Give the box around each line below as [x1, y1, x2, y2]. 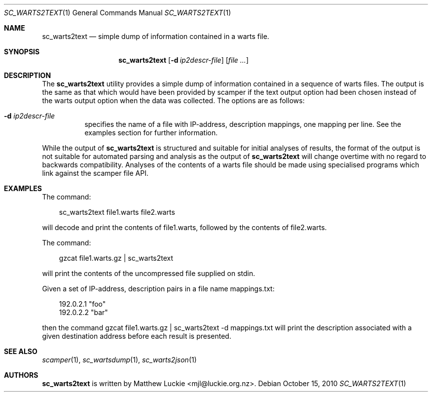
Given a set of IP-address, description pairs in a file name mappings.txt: [42, 284, 275, 293]
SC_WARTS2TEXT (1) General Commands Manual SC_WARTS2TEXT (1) [4, 8, 231, 17]
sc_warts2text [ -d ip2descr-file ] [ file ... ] [118, 56, 249, 64]
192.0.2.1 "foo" [59, 300, 106, 308]
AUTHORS [4, 371, 38, 379]
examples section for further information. [84, 128, 218, 137]
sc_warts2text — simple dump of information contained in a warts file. [42, 32, 269, 40]
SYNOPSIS [4, 47, 40, 56]
